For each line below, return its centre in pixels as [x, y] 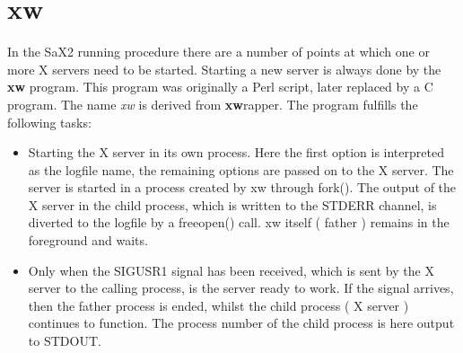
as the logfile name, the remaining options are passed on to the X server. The [241, 169]
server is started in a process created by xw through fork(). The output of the [242, 187]
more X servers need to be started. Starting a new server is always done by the [224, 69]
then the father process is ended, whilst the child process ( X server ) [218, 305]
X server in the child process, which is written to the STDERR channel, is [232, 204]
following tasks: [49, 122]
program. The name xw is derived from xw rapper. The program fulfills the [213, 104]
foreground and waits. [88, 240]
